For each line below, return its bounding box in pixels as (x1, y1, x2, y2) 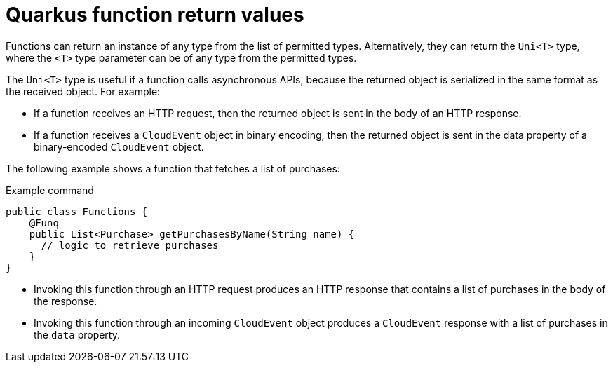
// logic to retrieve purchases (41, 239, 219, 251)
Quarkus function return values (6, 3, 304, 27)
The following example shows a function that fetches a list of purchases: (6, 162, 340, 175)
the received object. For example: (6, 85, 161, 97)
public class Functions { (6, 205, 148, 217)
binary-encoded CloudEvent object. (34, 140, 204, 153)
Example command (6, 184, 94, 196)
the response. (34, 294, 97, 307)
